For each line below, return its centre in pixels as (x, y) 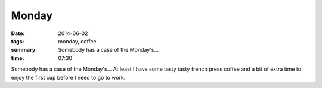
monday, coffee (77, 41)
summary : (24, 50)
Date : (18, 33)
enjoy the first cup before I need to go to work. (68, 77)
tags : (18, 41)
